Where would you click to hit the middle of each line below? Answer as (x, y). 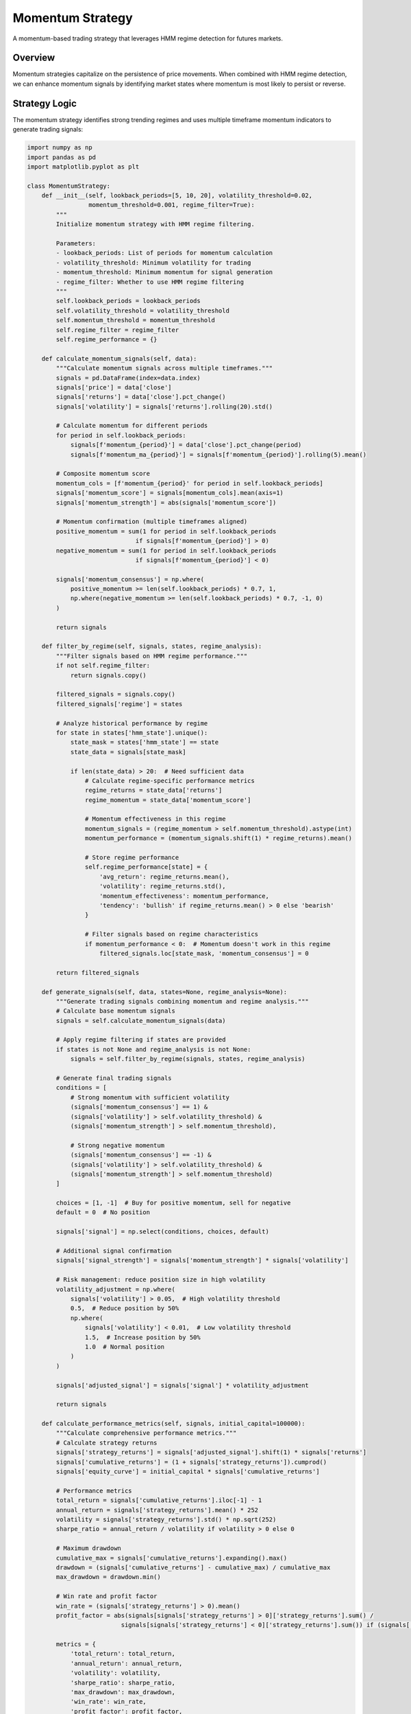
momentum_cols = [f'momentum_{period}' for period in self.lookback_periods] (189, 483)
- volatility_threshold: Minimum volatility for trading (153, 263)
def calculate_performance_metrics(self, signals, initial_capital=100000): (173, 1424)
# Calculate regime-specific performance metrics (170, 781)
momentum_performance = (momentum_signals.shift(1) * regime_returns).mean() (219, 838)
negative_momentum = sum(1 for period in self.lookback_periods (166, 551)
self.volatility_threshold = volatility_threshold (142, 311)
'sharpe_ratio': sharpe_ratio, (123, 1682)
